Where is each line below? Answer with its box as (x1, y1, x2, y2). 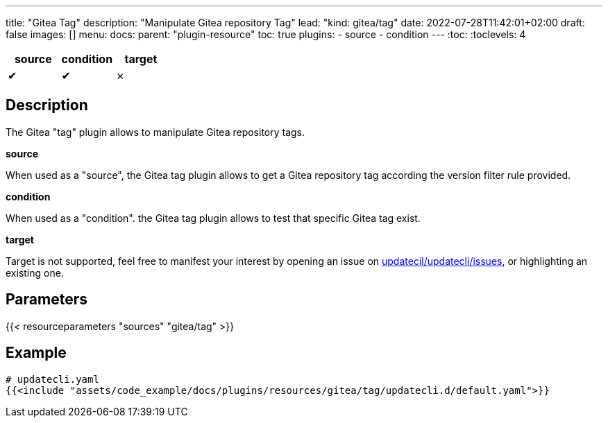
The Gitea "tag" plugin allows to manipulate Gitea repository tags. (6, 126, 305, 138)
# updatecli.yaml (6, 373, 99, 385)
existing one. (6, 266, 64, 279)
